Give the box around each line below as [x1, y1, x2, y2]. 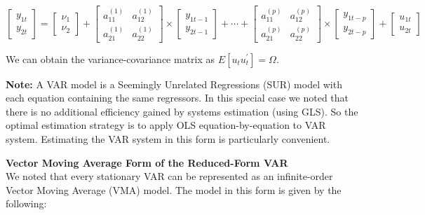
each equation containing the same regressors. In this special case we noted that [6, 90, 349, 105]
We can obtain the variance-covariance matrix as [6, 51, 215, 66]
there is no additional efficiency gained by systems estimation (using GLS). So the [6, 104, 358, 118]
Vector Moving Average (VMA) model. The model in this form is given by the [6, 182, 342, 197]
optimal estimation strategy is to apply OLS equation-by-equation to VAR [6, 118, 326, 132]
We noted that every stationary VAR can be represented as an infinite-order [6, 169, 333, 183]
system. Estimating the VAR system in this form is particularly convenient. [6, 131, 330, 146]
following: [6, 196, 47, 211]
